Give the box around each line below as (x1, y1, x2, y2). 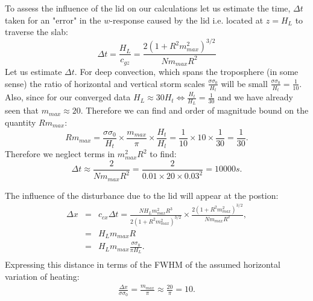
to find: (150, 147, 177, 160)
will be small (221, 77, 268, 89)
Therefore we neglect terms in (5, 147, 115, 160)
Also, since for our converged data (5, 91, 131, 103)
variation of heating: (5, 270, 80, 283)
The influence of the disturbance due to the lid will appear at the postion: (5, 189, 279, 201)
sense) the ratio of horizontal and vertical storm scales (5, 77, 205, 89)
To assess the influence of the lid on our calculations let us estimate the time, (5, 2, 291, 14)
